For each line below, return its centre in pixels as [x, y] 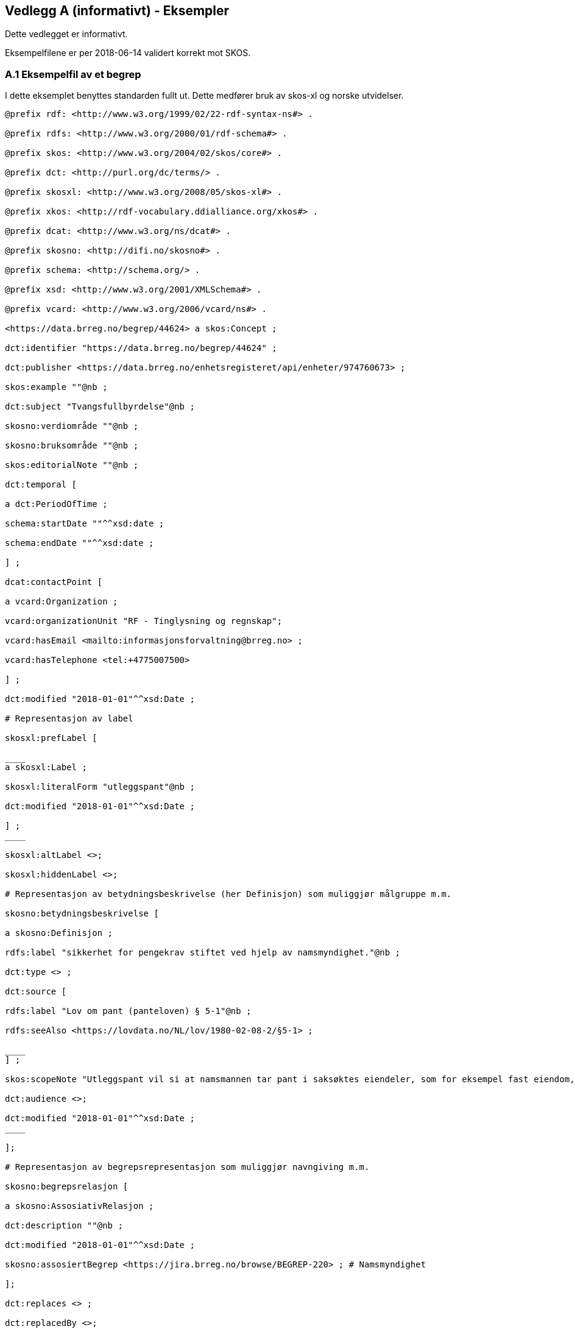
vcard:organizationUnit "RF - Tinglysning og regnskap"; [144, 621]
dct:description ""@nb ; [64, 1226]
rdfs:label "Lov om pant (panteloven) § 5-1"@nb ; [128, 1011]
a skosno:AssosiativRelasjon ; [79, 1206]
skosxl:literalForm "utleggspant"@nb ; [100, 787]
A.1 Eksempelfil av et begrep [73, 74]
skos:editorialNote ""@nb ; [72, 465]
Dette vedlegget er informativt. [66, 34]
